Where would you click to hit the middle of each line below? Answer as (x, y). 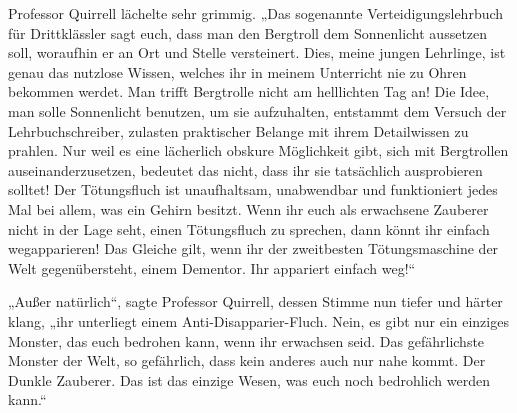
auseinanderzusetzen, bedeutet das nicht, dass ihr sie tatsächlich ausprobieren (245, 169)
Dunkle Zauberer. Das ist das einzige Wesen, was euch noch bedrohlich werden (249, 379)
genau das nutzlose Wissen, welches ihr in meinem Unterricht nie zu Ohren (237, 71)
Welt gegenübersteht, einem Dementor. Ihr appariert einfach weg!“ (212, 267)
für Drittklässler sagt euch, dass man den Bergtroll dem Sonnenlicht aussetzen (248, 32)
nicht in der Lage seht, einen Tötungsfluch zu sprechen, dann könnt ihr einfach (249, 228)
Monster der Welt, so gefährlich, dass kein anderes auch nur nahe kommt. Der (247, 360)
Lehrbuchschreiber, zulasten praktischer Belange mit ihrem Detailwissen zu (238, 130)
